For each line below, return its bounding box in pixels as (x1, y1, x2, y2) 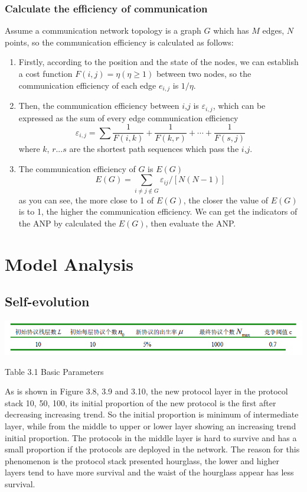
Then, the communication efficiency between (18, 99, 179, 112)
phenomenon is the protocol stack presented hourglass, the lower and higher (5, 454, 279, 467)
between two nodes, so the (156, 67, 252, 79)
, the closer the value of (183, 193, 268, 206)
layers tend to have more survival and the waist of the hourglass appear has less (5, 466, 294, 478)
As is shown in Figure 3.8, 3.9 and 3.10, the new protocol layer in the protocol (5, 385, 288, 397)
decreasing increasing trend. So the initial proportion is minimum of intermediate (5, 408, 299, 420)
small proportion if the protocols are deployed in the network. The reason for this (5, 443, 300, 455)
